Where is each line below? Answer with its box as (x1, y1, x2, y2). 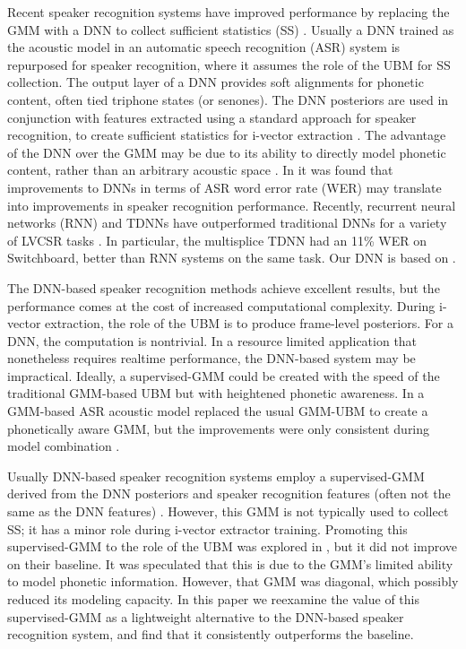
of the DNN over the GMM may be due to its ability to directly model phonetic (7, 143, 446, 161)
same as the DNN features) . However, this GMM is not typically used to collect (7, 502, 449, 521)
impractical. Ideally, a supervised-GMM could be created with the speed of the (7, 366, 440, 385)
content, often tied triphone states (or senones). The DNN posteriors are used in (7, 90, 449, 108)
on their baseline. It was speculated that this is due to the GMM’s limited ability (7, 554, 453, 573)
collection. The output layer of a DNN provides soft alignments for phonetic (7, 73, 424, 91)
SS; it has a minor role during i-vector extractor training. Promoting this (7, 519, 408, 538)
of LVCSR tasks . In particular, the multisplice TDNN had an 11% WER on (7, 230, 427, 249)
